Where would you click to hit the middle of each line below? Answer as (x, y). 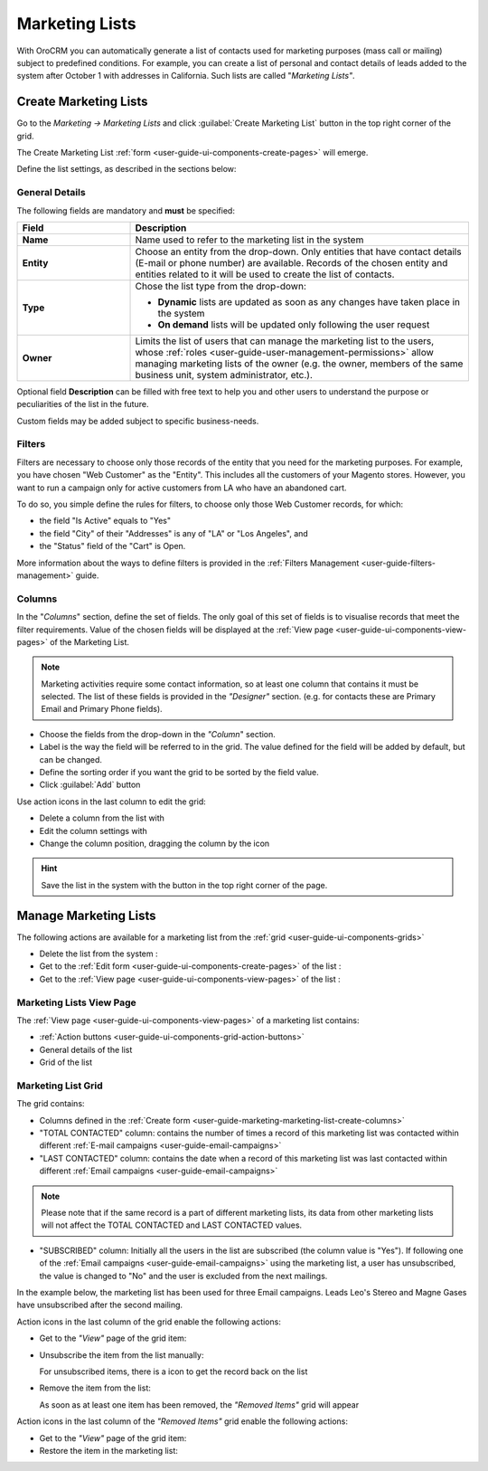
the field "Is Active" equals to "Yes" (105, 521)
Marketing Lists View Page (77, 1002)
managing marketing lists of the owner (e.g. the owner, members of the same (299, 364)
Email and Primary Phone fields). (102, 709)
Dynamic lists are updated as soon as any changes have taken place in (309, 301)
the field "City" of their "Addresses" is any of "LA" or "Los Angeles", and (174, 533)
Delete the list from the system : (99, 954)
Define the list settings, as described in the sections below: (127, 169)
